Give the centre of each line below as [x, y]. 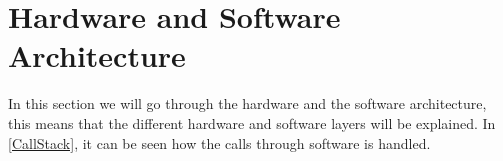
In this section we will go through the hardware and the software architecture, [247, 103]
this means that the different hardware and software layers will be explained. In [252, 122]
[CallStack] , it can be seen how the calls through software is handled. [219, 142]
